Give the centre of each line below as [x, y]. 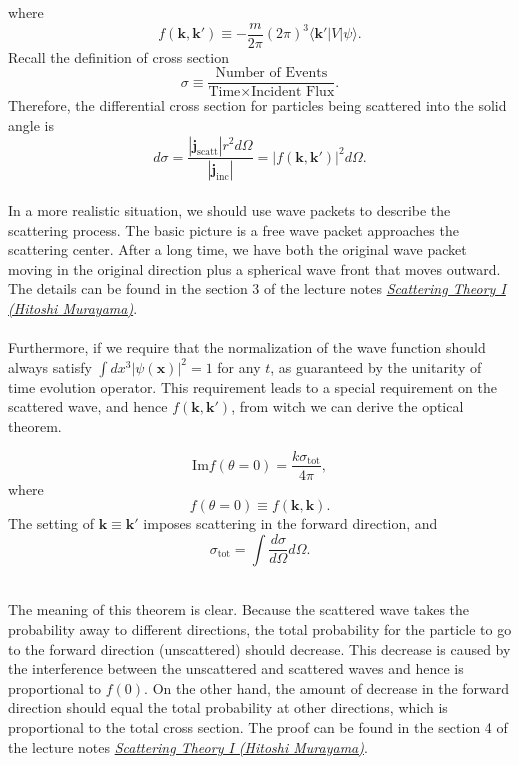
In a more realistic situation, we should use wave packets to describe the [229, 209]
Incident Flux [293, 92]
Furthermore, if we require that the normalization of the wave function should [247, 347]
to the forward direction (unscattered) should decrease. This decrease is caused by [259, 648]
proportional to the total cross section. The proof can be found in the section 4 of [258, 726]
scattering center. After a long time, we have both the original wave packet [237, 249]
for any [239, 366]
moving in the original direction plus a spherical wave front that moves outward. [254, 268]
